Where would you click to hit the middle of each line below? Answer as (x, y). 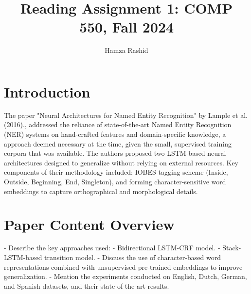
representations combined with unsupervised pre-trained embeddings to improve (123, 267)
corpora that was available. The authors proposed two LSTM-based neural (115, 153)
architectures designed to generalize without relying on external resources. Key (121, 162)
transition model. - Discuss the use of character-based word (133, 257)
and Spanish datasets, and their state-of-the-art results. (87, 286)
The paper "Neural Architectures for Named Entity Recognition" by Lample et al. (126, 115)
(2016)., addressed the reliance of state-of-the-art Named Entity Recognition (118, 124)
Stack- (232, 248)
